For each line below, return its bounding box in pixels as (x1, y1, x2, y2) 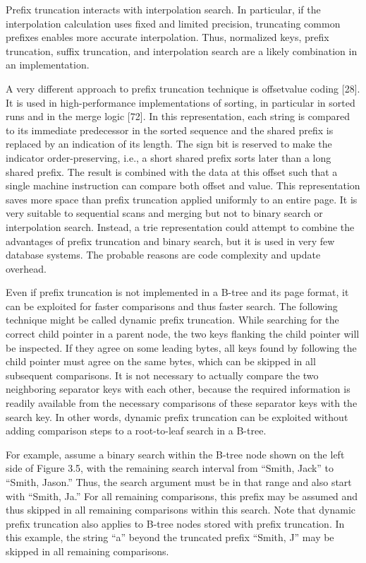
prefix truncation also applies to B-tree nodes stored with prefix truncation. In (6, 516, 345, 531)
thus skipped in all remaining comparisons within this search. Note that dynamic (6, 502, 356, 517)
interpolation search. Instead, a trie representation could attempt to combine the (6, 219, 355, 234)
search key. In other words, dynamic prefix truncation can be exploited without (6, 409, 348, 424)
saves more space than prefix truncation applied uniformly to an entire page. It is (6, 191, 358, 206)
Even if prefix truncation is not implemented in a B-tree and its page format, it (6, 285, 349, 300)
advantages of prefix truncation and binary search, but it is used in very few (6, 233, 335, 248)
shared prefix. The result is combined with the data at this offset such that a (6, 164, 338, 179)
